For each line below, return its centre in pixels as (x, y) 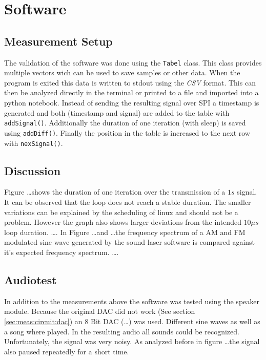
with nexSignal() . (34, 143)
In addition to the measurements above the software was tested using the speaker (132, 301)
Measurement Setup (58, 41)
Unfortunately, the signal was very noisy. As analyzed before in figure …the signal (132, 341)
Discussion (33, 170)
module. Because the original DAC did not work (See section (100, 311)
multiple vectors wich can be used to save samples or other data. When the (122, 72)
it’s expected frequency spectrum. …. (62, 252)
